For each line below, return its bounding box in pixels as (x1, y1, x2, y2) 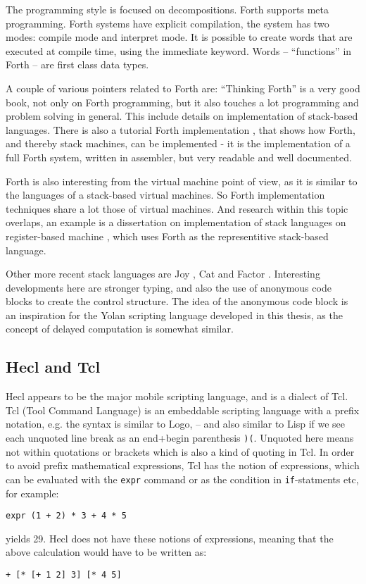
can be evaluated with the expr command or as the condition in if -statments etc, (6, 471, 359, 486)
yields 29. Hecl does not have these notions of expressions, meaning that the (6, 530, 334, 545)
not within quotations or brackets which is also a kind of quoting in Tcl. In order (6, 444, 355, 459)
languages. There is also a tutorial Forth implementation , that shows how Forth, (6, 122, 355, 137)
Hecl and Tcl (6, 356, 101, 378)
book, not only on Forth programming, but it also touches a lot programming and (6, 94, 359, 109)
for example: (6, 485, 59, 500)
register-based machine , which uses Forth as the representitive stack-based (6, 228, 329, 243)
